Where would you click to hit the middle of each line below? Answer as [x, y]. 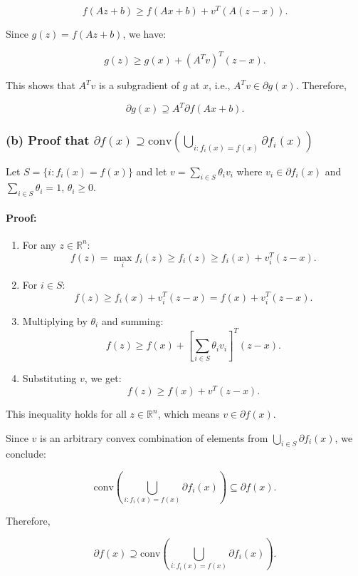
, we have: [144, 34]
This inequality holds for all [66, 414]
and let [152, 171]
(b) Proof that [48, 140]
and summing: [132, 320]
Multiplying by [55, 320]
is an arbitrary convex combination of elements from [154, 437]
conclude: [26, 454]
